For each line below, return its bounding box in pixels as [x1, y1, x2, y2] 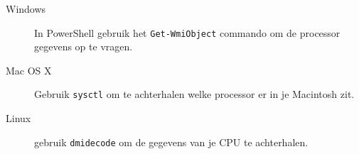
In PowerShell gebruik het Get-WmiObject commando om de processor [34, 25, 341, 40]
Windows [6, 1, 46, 16]
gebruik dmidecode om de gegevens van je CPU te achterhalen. [34, 134, 309, 149]
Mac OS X [6, 62, 52, 77]
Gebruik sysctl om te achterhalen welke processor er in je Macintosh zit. [34, 87, 355, 101]
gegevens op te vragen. [34, 39, 133, 54]
